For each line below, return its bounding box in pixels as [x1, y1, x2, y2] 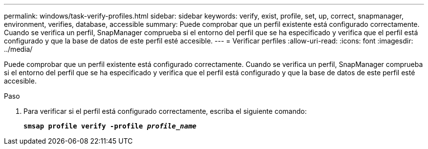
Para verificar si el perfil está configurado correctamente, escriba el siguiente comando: [23, 107, 307, 115]
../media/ [4, 45, 33, 53]
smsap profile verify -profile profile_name [23, 122, 197, 130]
